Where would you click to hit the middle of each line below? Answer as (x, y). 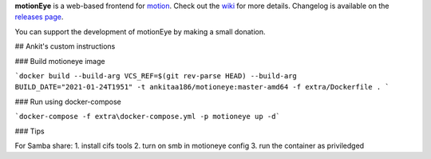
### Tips (30, 131)
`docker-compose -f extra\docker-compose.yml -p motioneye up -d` (148, 117)
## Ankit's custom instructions (65, 46)
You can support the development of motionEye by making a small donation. (140, 31)
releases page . (39, 17)
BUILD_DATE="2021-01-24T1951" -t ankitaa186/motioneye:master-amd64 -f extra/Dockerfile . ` (202, 87)
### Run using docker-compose (68, 101)
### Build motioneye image (60, 61)
